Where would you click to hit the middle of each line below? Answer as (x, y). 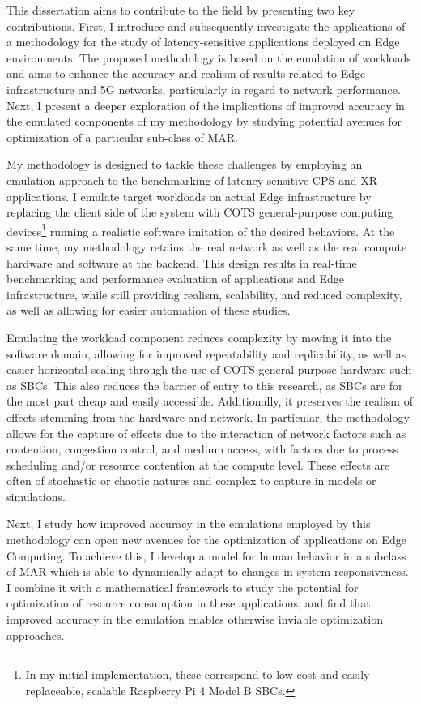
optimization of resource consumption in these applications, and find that (189, 603)
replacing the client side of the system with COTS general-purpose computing (200, 212)
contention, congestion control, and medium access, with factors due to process (202, 449)
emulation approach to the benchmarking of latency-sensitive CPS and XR (192, 180)
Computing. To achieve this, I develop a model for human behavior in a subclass (206, 555)
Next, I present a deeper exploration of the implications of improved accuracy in (206, 105)
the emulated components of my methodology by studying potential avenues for (204, 121)
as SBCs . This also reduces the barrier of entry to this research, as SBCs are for (205, 385)
